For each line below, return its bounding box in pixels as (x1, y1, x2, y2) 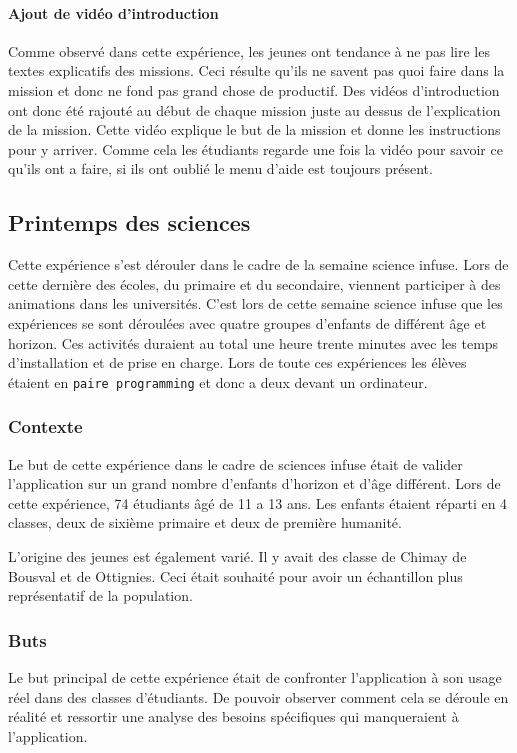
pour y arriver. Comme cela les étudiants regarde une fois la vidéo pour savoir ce (8, 138, 503, 159)
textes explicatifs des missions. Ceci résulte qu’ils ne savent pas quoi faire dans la (8, 60, 505, 81)
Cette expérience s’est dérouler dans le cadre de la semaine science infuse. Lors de (8, 254, 509, 275)
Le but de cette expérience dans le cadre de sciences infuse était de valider (8, 453, 463, 474)
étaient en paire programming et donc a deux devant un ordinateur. (8, 371, 428, 392)
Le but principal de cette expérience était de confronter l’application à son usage (8, 666, 502, 687)
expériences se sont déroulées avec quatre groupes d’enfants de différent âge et (8, 312, 487, 333)
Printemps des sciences (8, 207, 251, 238)
